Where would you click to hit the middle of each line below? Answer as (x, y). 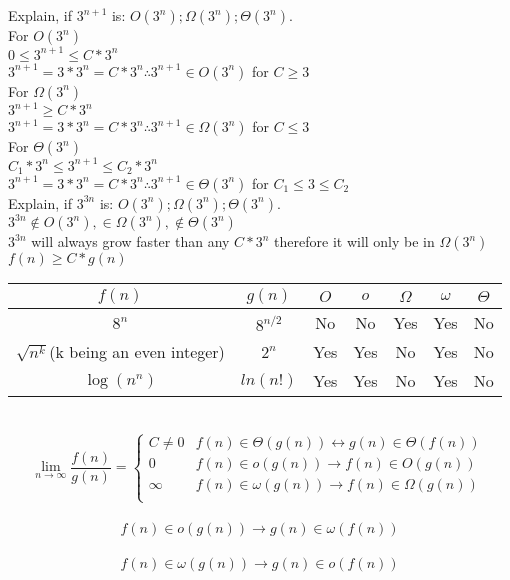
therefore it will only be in (354, 241)
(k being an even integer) (137, 352)
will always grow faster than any (130, 241)
